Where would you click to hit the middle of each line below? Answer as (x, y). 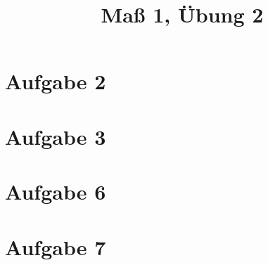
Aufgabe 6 (56, 192)
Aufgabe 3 (56, 136)
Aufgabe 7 (56, 246)
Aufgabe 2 (56, 81)
